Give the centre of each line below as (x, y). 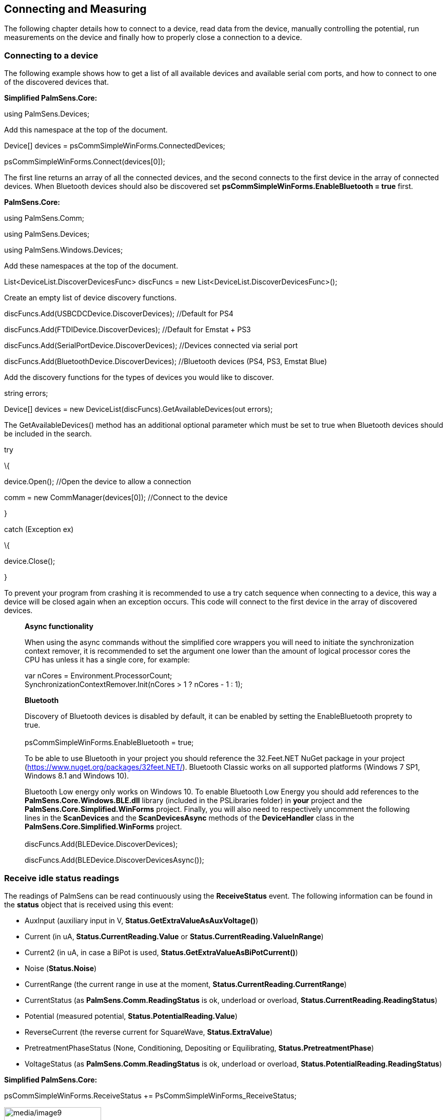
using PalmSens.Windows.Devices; (64, 250)
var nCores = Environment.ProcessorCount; (99, 676)
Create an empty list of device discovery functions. (91, 298)
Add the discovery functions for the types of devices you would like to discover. (139, 377)
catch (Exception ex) (39, 529)
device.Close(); (30, 561)
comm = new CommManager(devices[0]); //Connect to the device (116, 498)
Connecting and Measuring (75, 9)
